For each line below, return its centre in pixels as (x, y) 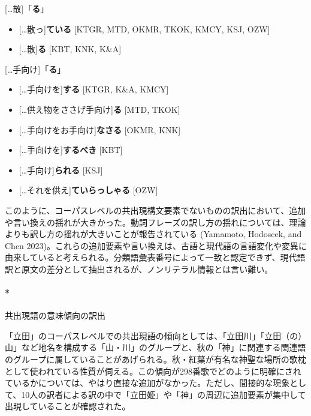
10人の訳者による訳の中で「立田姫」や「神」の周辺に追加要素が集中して (164, 394)
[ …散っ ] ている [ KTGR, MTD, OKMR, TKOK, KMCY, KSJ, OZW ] (144, 29)
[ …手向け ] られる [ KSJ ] (61, 170)
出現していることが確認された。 (68, 406)
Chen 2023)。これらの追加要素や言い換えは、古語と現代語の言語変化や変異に (156, 245)
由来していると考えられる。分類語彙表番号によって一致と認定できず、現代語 (155, 257)
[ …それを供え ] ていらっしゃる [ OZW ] (88, 190)
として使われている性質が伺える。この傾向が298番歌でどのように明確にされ (153, 371)
